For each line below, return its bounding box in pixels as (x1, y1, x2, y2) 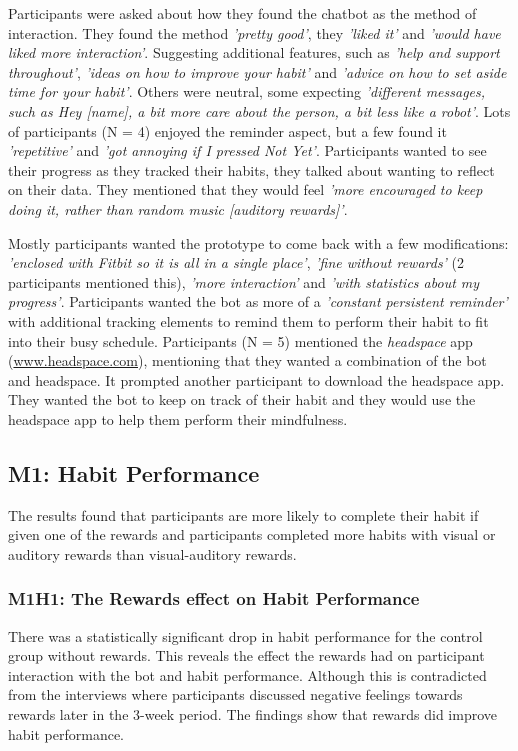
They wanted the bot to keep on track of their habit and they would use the (8, 389, 476, 410)
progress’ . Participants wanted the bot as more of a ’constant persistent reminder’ (8, 291, 508, 312)
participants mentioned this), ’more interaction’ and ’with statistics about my (8, 271, 480, 292)
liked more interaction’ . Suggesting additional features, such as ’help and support (8, 42, 500, 63)
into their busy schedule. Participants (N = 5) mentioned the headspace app (8, 330, 473, 351)
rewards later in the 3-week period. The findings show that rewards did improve (8, 704, 498, 725)
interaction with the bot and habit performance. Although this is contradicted (8, 664, 487, 685)
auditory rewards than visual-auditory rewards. (8, 543, 297, 564)
